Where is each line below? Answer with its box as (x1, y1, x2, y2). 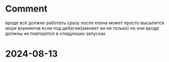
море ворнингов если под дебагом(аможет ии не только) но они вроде (5, 25, 159, 31)
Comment (5, 3, 48, 15)
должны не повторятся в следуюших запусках (5, 30, 106, 36)
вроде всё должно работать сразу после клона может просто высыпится (5, 20, 164, 26)
